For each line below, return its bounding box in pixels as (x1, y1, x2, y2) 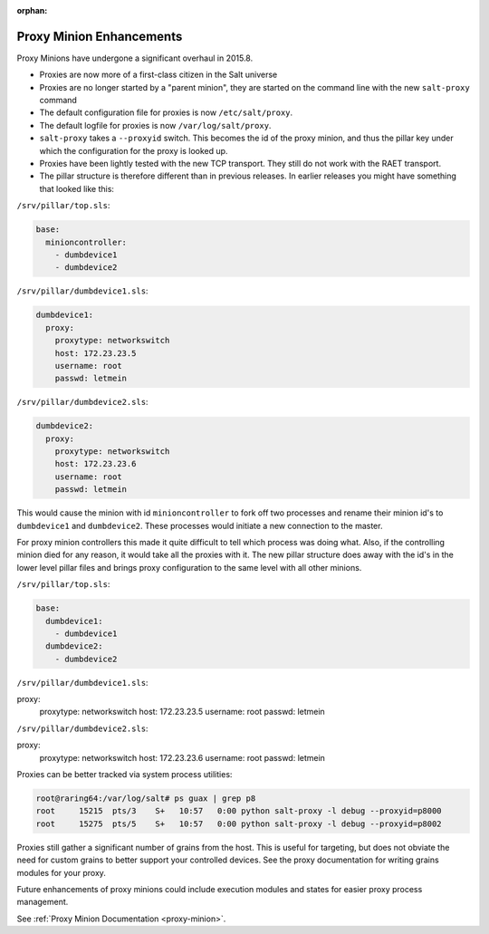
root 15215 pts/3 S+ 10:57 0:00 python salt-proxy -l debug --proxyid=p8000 (35, 806, 443, 816)
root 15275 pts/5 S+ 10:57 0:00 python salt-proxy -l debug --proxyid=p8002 (35, 818, 443, 829)
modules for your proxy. (16, 867, 106, 878)
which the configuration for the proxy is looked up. (39, 145, 228, 156)
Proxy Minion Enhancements (16, 28, 183, 44)
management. (16, 897, 69, 908)
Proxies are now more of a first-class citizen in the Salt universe (39, 69, 278, 81)
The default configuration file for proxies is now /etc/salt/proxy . (39, 107, 293, 118)
